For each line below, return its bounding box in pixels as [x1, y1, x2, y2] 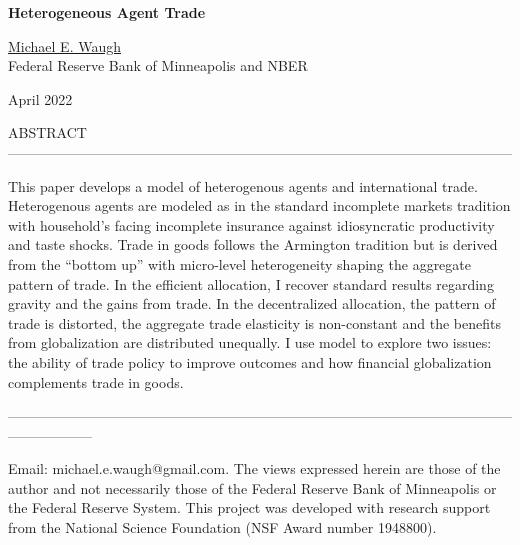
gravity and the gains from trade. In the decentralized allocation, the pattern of [8, 293, 496, 314]
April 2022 [8, 88, 73, 109]
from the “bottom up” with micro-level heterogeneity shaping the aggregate [8, 253, 471, 274]
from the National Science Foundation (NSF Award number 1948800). [8, 517, 437, 538]
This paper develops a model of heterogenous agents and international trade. [8, 175, 478, 196]
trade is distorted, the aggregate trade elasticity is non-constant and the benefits [8, 312, 501, 333]
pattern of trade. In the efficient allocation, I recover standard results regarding [8, 273, 494, 294]
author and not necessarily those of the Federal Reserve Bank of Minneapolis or [8, 477, 497, 498]
